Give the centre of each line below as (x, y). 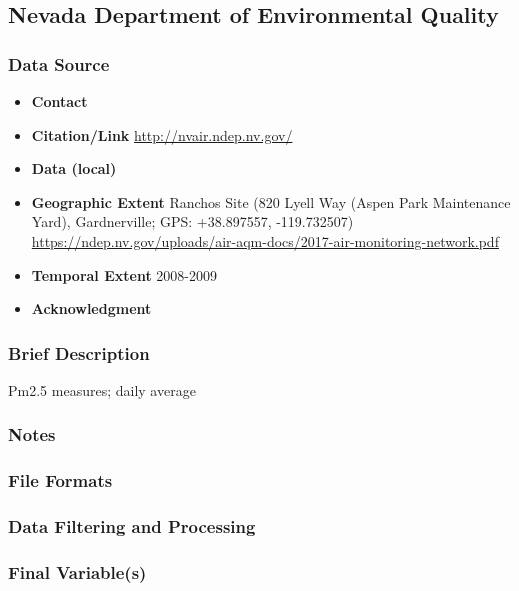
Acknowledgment (91, 308)
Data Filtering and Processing (132, 526)
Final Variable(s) (77, 572)
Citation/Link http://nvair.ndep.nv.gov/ (162, 134)
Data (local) (74, 168)
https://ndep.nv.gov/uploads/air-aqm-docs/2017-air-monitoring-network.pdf (265, 240)
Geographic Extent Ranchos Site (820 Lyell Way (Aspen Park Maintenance (271, 201)
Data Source (59, 63)
